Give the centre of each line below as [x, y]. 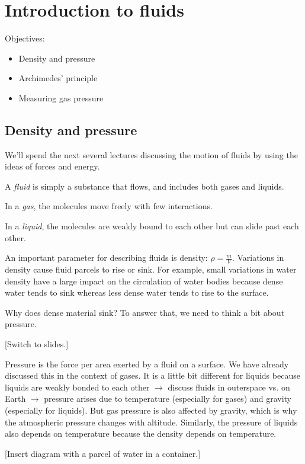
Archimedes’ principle [58, 78]
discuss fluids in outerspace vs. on [229, 387]
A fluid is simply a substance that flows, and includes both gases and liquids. [145, 186]
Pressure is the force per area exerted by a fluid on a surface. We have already [147, 364]
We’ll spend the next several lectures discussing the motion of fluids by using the [151, 154]
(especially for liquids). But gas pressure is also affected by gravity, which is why [151, 410]
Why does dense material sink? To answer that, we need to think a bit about [145, 312]
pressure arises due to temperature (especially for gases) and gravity [168, 399]
